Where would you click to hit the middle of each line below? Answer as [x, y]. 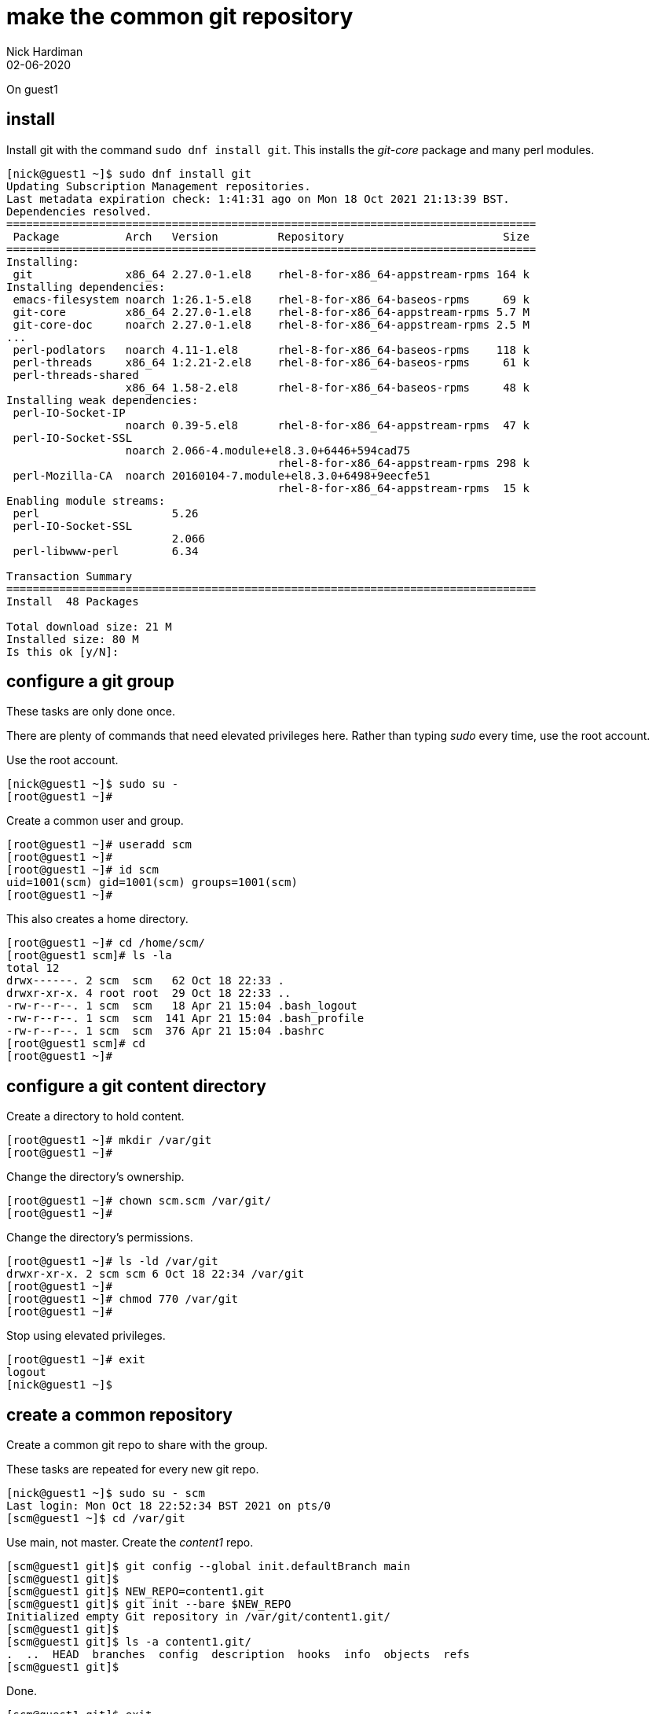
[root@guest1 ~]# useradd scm [99, 845]
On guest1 [32, 89]
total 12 [33, 968]
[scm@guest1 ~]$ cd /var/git [96, 1519]
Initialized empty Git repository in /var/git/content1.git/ [198, 1617]
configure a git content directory [136, 1086]
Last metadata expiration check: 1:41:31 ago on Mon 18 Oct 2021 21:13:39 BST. [258, 199]
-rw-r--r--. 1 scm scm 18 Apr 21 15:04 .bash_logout [182, 1006]
